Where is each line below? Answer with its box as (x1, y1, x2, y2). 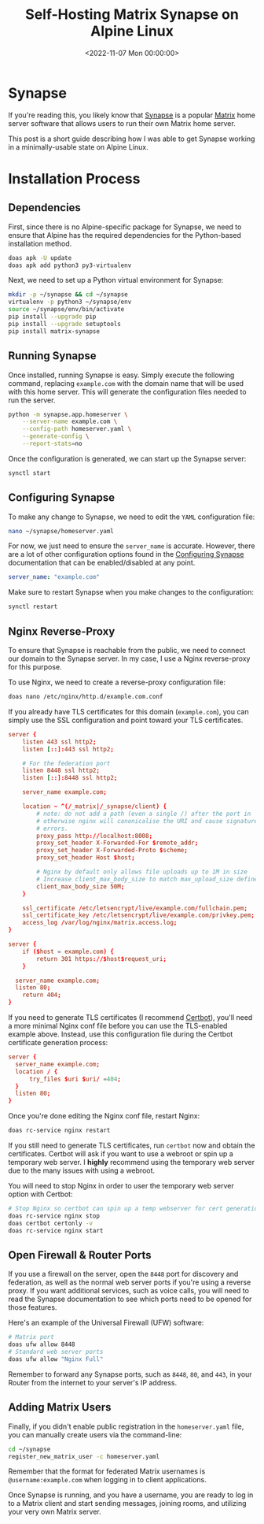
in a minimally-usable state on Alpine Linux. (8, 142, 148, 151)
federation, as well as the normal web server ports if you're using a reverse (8, 1277, 251, 1287)
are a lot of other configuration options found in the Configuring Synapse (8, 550, 244, 559)
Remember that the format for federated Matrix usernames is (8, 1467, 206, 1476)
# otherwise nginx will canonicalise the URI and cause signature (36, 817, 258, 825)
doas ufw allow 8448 (8, 1340, 76, 1348)
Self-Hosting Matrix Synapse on (24, 6, 240, 24)
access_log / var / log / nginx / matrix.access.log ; (22, 919, 178, 927)
